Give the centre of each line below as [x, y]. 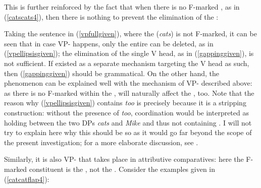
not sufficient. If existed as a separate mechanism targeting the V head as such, [127, 63]
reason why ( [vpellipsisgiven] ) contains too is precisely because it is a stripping [125, 103]
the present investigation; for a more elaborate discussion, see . [101, 142]
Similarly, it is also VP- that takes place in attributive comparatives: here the [124, 159]
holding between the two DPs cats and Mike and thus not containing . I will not [128, 122]
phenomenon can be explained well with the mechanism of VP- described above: [128, 83]
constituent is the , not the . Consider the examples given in [122, 169]
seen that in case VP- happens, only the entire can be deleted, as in [109, 43]
